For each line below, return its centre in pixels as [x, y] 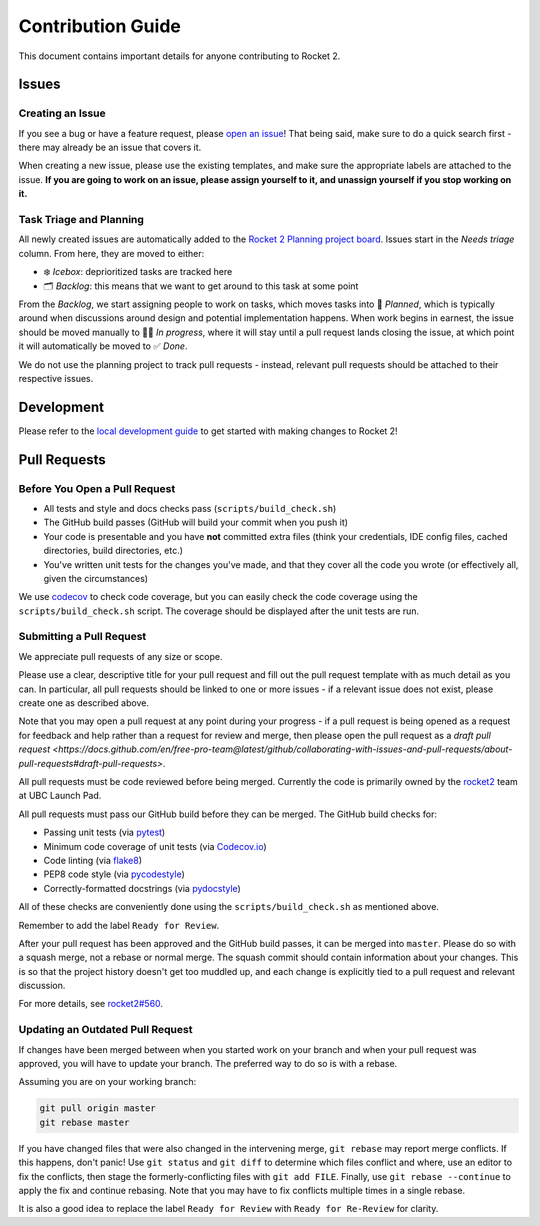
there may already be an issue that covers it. [110, 147]
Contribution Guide [100, 26]
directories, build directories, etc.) [113, 551]
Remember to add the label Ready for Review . [119, 925]
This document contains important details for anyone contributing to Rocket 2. [179, 56]
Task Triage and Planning [81, 220]
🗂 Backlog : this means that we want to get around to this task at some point [201, 286]
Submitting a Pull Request [82, 637]
